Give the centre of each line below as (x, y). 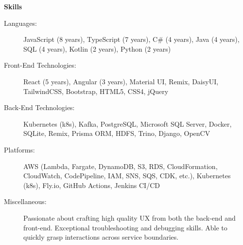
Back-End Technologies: (39, 107)
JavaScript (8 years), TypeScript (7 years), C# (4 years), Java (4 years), (131, 39)
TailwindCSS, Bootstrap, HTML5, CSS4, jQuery (96, 91)
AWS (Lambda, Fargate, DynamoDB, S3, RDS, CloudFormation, (121, 166)
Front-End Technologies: (40, 65)
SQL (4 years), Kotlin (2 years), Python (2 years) (97, 48)
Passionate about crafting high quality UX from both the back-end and (130, 217)
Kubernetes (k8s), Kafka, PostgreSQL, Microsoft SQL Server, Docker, (128, 123)
